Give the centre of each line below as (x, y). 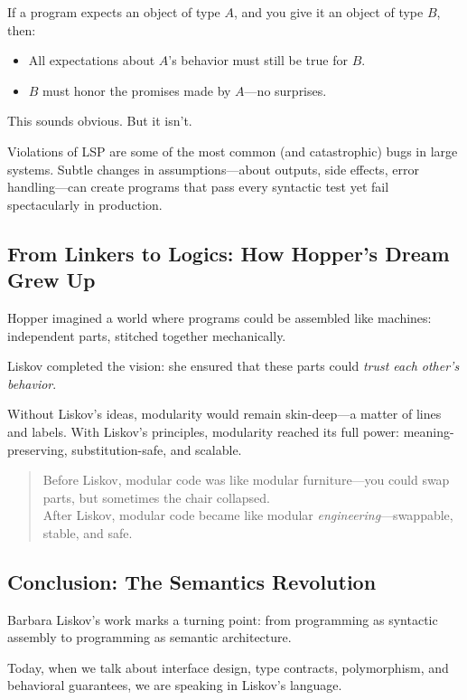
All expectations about (92, 60)
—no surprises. (285, 90)
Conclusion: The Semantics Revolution (192, 581)
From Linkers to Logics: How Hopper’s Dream (229, 253)
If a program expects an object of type (114, 12)
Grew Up (51, 280)
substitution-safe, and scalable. (157, 449)
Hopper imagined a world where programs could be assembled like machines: (219, 317)
